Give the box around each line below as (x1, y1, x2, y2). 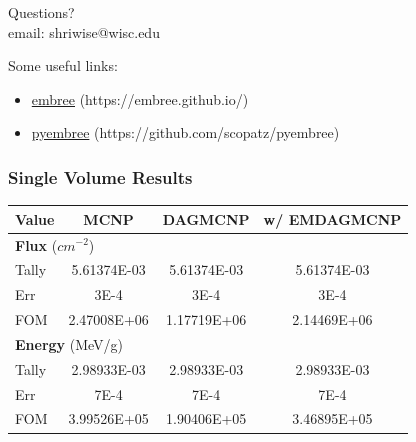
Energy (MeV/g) (15, 333, 124, 354)
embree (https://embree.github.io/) (31, 88, 249, 109)
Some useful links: (8, 55, 118, 76)
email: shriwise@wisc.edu (8, 21, 160, 42)
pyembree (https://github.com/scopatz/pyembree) (31, 122, 340, 143)
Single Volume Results (8, 164, 193, 189)
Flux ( (15, 234, 58, 255)
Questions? (8, 2, 75, 22)
